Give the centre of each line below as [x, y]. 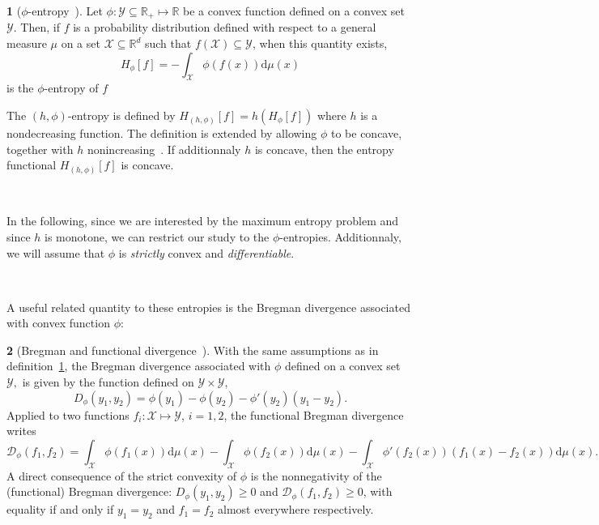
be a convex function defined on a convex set [294, 11]
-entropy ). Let [65, 11]
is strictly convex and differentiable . [206, 252]
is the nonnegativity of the [316, 475]
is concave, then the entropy [324, 149]
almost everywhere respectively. [296, 509]
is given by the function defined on [108, 382]
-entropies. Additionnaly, [340, 236]
